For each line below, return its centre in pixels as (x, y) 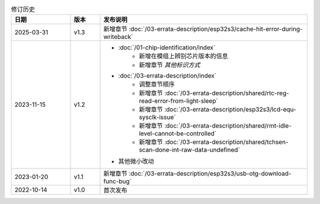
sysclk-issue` (157, 117)
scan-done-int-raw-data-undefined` (189, 150)
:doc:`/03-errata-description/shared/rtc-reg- (227, 93)
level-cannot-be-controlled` (177, 133)
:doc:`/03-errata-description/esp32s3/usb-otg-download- (210, 174)
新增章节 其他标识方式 (169, 65)
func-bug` (117, 181)
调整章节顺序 (157, 84)
